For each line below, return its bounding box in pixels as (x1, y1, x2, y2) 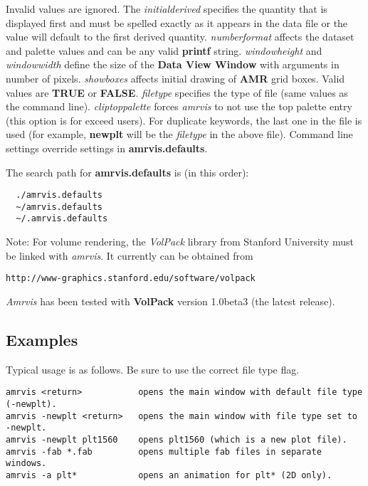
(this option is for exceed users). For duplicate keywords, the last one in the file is (6, 112, 362, 127)
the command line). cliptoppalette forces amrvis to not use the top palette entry (6, 99, 352, 114)
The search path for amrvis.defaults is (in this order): (6, 164, 249, 179)
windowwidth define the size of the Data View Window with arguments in (6, 57, 340, 72)
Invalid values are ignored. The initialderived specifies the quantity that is (6, 1, 327, 16)
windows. (6, 458, 47, 469)
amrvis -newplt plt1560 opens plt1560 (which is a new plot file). (6, 434, 347, 445)
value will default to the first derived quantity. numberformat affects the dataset (6, 29, 354, 44)
